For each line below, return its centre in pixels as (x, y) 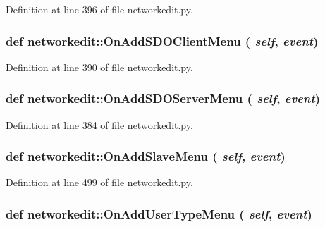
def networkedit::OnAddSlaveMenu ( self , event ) (146, 156)
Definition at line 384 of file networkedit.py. (99, 124)
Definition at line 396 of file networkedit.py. (99, 9)
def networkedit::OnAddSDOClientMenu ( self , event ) (162, 41)
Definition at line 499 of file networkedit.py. (99, 182)
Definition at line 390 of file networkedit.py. (99, 67)
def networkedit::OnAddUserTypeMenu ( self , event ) (159, 213)
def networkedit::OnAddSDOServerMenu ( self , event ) (163, 98)
